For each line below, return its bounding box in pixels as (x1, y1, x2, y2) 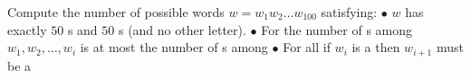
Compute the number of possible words (7, 3, 225, 21)
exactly (7, 20, 47, 39)
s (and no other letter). (118, 20, 246, 39)
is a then (351, 38, 400, 56)
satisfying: (321, 3, 378, 21)
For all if (283, 38, 331, 56)
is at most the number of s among (80, 38, 268, 56)
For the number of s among (261, 20, 413, 39)
